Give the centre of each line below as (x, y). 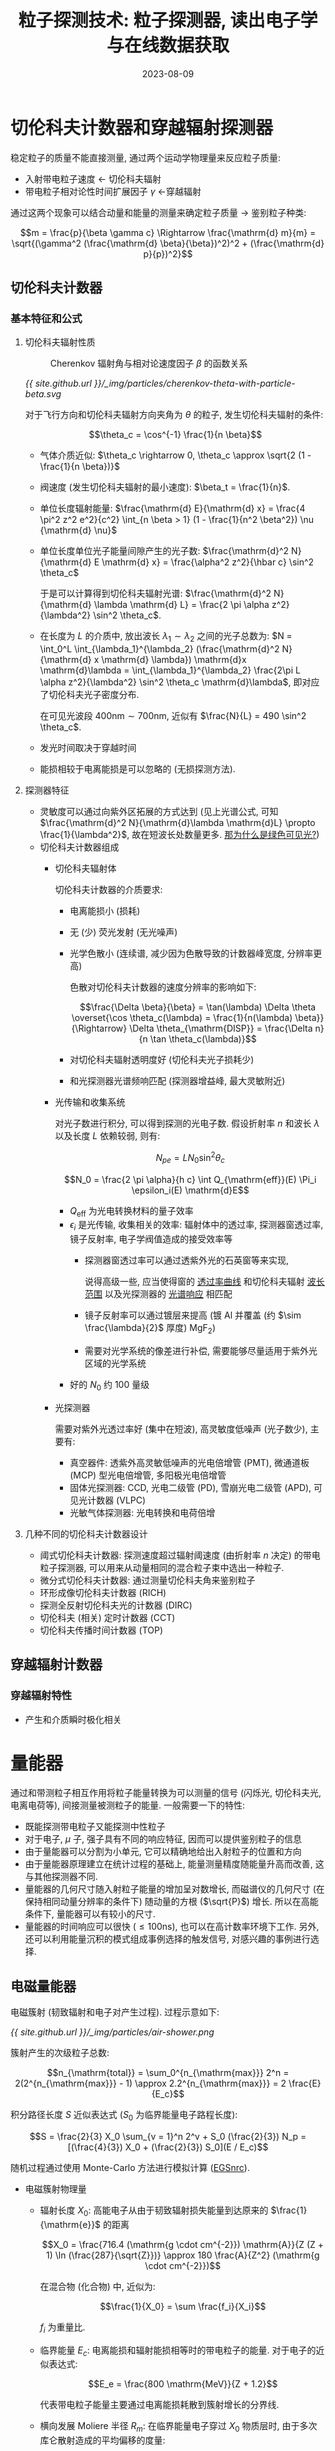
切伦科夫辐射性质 (60, 342)
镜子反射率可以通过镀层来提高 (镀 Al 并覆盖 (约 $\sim (193, 1315)
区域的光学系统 (115, 1363)
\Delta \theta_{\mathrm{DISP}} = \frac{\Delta (221, 1028)
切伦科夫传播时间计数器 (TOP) (101, 1630)
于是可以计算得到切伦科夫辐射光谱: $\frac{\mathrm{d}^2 (155, 593)
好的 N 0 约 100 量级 (109, 1386)
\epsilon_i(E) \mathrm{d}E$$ (190, 1190)
